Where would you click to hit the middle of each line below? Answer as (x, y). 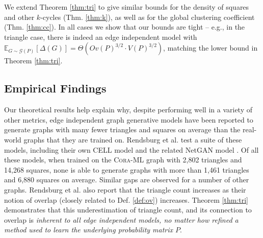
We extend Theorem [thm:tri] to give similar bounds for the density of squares (127, 7)
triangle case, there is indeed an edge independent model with (101, 37)
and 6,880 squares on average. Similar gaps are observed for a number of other (127, 180)
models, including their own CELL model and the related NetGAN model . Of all (131, 149)
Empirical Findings (55, 88)
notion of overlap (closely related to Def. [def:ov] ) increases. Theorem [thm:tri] (126, 199)
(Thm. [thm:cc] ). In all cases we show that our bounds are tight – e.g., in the (125, 27)
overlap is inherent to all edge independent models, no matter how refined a (121, 219)
